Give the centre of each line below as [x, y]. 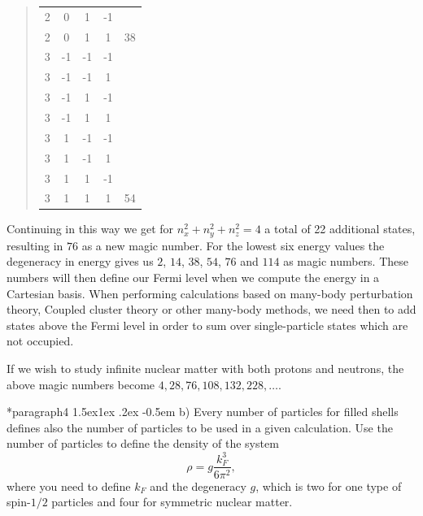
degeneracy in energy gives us [80, 261]
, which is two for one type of [329, 486]
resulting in [35, 245]
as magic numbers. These [346, 261]
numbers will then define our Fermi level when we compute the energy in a [193, 278]
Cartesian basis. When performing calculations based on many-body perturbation [210, 293]
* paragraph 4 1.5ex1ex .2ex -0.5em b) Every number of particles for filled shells [203, 412]
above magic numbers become [81, 384]
